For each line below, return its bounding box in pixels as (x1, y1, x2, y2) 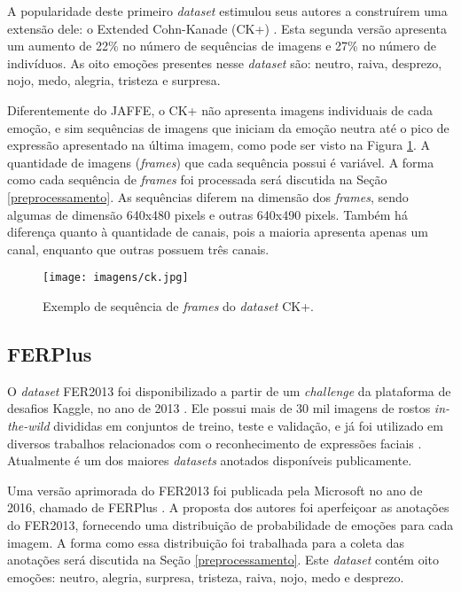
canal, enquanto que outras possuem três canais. (7, 239, 270, 258)
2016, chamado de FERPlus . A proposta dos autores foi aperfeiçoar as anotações (7, 498, 449, 517)
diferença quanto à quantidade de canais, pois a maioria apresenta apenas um (7, 222, 428, 241)
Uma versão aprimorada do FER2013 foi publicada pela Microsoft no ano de (7, 480, 423, 499)
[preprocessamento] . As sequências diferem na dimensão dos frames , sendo (7, 187, 409, 206)
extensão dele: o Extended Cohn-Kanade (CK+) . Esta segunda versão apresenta (7, 19, 447, 37)
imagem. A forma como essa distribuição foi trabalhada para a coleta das (7, 533, 405, 551)
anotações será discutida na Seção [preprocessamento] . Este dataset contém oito (7, 550, 440, 569)
